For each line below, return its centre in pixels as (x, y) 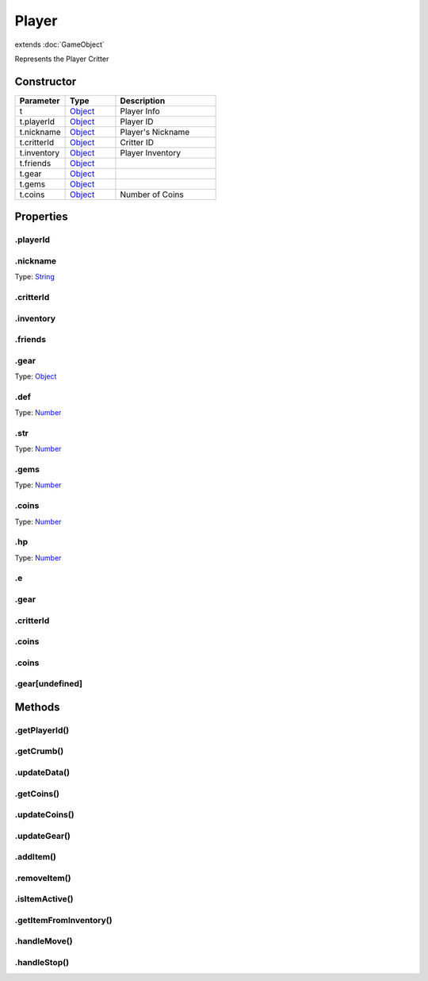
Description (143, 101)
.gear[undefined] (49, 684)
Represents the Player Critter (62, 59)
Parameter (40, 101)
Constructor (46, 81)
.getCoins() (37, 794)
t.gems (32, 184)
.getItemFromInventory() (63, 920)
